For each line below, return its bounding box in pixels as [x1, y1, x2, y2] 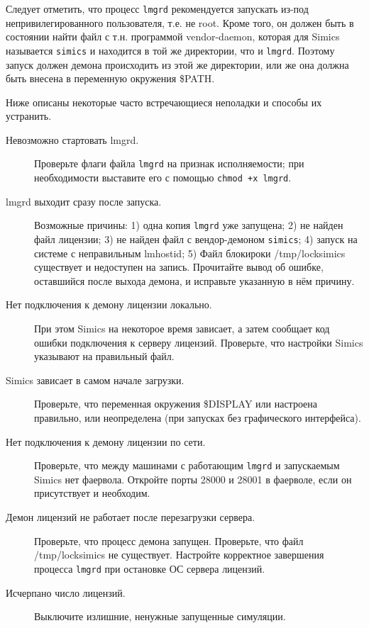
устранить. [6, 108, 52, 123]
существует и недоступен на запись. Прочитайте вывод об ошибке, [34, 259, 324, 274]
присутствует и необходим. [34, 486, 150, 500]
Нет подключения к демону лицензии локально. [6, 297, 212, 312]
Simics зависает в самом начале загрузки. [6, 372, 184, 387]
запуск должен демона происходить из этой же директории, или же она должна [6, 57, 349, 72]
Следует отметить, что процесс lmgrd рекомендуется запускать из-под [6, 1, 309, 16]
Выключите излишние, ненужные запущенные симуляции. [34, 609, 286, 624]
